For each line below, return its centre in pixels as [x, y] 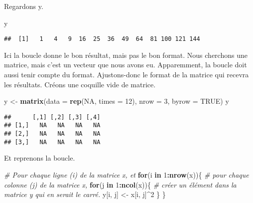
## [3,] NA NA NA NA [52, 142]
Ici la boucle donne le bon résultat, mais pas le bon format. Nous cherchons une [126, 55]
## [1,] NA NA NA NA [52, 125]
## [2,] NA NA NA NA [52, 134]
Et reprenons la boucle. [40, 158]
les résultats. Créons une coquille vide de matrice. [80, 84]
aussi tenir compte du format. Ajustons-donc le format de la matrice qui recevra [126, 75]
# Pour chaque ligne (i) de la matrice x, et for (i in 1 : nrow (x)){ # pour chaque [126, 175]
